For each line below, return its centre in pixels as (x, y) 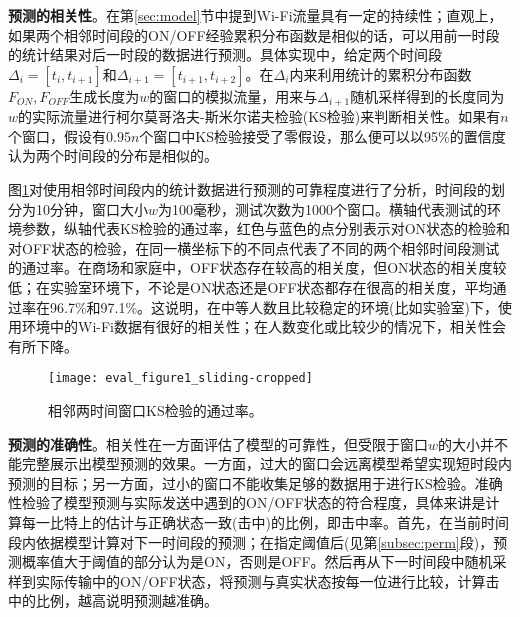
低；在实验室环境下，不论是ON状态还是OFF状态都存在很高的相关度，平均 (250, 286)
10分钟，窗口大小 (91, 208)
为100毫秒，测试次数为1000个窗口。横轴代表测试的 (323, 208)
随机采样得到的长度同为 (427, 95)
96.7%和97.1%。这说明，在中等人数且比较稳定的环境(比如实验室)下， (273, 306)
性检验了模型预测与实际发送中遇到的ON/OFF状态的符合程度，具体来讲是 (247, 502)
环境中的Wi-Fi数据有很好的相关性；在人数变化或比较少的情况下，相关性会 (263, 326)
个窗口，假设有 (57, 135)
